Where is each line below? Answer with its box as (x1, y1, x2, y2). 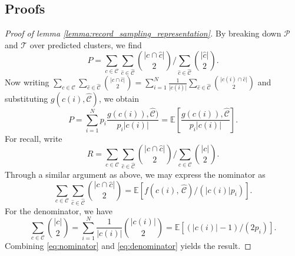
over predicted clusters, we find (29, 38, 142, 51)
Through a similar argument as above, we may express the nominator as (5, 168, 266, 181)
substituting (5, 92, 48, 104)
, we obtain (98, 92, 139, 104)
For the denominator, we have (5, 204, 113, 217)
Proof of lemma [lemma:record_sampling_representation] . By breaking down (5, 27, 281, 39)
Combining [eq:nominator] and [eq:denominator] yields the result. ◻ (5, 240, 251, 252)
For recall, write (5, 132, 62, 144)
